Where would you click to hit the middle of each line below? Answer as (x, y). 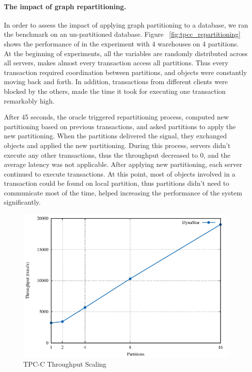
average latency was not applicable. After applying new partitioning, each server (123, 164)
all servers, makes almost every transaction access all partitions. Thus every (116, 63)
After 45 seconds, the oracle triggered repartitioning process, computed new (116, 117)
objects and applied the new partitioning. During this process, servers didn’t (117, 145)
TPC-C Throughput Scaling (65, 364)
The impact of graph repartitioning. (65, 6)
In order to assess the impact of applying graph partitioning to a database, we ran (126, 24)
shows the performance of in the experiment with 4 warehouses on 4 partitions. (121, 43)
